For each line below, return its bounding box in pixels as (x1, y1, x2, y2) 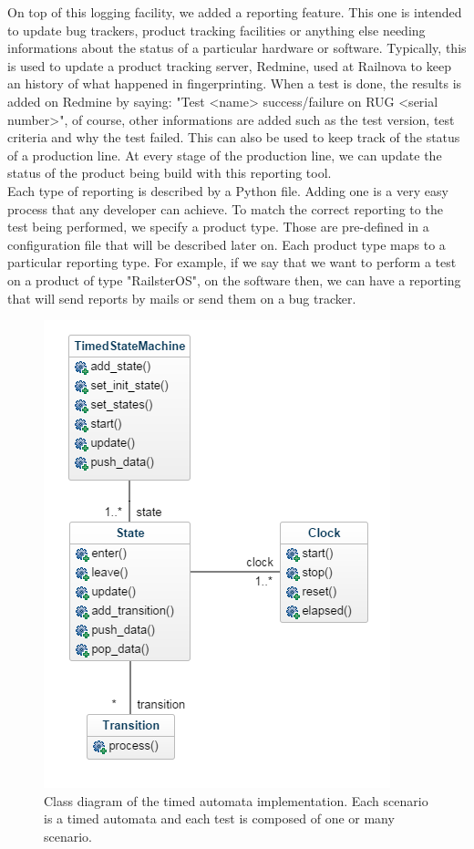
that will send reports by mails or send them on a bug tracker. (7, 288, 356, 307)
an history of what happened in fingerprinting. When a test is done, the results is (7, 74, 462, 93)
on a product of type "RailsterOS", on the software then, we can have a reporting (7, 270, 461, 289)
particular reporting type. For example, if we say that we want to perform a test (7, 253, 457, 272)
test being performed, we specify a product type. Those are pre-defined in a (7, 217, 429, 236)
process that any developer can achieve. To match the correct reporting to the (7, 199, 443, 218)
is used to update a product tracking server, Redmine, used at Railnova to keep (7, 56, 451, 75)
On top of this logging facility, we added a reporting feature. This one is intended (7, 3, 462, 21)
